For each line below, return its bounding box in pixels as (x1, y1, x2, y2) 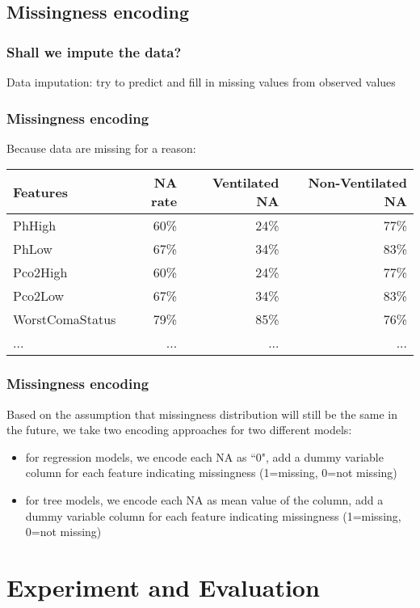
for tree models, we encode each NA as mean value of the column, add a (25, 492, 384, 508)
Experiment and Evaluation (6, 570, 320, 603)
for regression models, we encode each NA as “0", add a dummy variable (25, 448, 384, 465)
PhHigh (13, 216, 57, 235)
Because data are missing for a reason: (6, 139, 196, 156)
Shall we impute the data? (6, 41, 182, 61)
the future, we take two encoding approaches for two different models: (6, 421, 352, 438)
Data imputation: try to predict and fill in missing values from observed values (6, 74, 396, 90)
